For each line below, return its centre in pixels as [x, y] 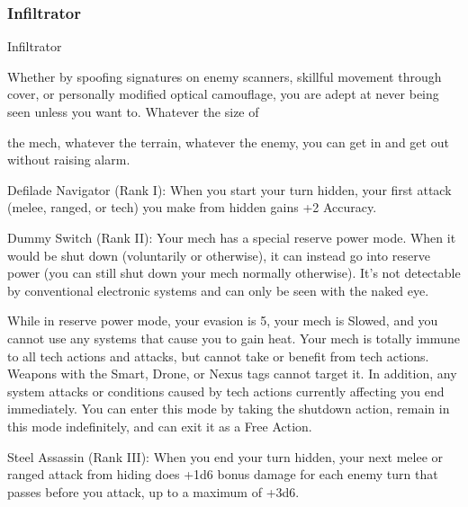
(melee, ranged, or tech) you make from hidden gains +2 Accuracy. [192, 207]
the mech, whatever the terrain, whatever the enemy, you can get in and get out [228, 142]
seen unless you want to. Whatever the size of [133, 111]
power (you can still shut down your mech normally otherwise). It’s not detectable [234, 273]
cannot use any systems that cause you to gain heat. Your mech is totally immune [234, 338]
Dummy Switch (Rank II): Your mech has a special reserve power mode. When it [232, 237]
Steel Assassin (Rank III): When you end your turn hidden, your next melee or [225, 456]
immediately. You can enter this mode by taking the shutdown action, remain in [229, 409]
